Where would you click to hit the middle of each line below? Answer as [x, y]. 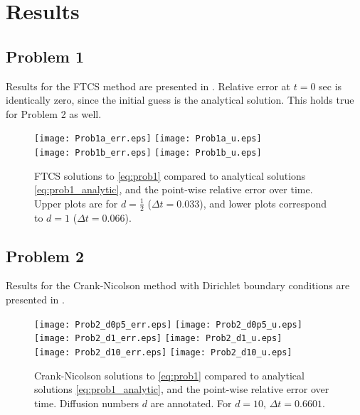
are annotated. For [191, 403]
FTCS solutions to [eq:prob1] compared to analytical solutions [170, 175]
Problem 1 [45, 56]
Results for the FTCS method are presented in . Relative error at [148, 86]
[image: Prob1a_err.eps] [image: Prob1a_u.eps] [148, 139]
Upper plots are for [76, 203]
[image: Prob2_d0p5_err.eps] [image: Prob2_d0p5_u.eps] [168, 324]
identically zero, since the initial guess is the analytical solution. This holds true [180, 100]
